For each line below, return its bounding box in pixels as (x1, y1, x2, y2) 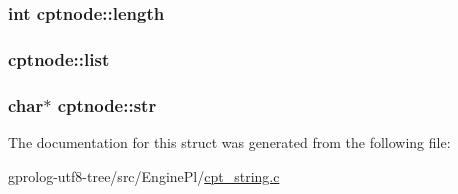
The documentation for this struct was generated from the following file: (8, 131, 451, 152)
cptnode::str (57, 92, 157, 117)
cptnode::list (8, 46, 110, 71)
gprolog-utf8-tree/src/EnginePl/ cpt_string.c (8, 165, 280, 186)
